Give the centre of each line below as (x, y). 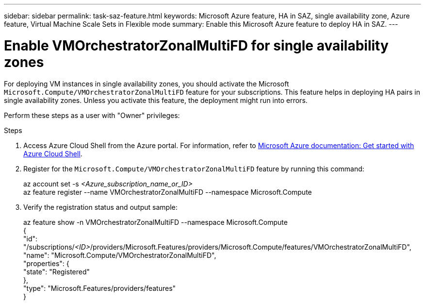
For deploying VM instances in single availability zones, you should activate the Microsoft (147, 84)
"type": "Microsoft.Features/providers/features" (100, 288)
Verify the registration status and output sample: (100, 207)
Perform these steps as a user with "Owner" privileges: (92, 115)
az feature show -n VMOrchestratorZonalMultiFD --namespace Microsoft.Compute (155, 222)
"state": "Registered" (57, 271)
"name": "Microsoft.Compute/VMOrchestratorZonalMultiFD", (120, 255)
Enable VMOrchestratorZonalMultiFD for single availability (196, 45)
